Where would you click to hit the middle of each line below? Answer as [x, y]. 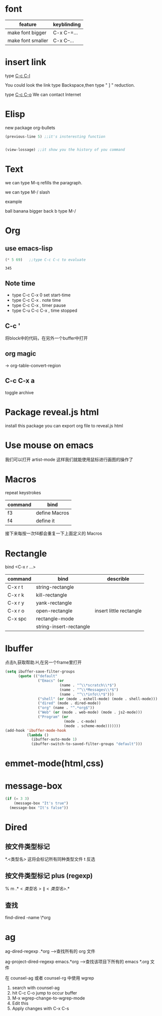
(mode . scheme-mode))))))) [92, 726]
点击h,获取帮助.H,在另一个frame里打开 [43, 662]
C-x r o [16, 611]
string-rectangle [55, 587]
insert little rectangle [118, 611]
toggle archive [19, 392]
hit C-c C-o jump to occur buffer [45, 993]
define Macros [53, 513]
